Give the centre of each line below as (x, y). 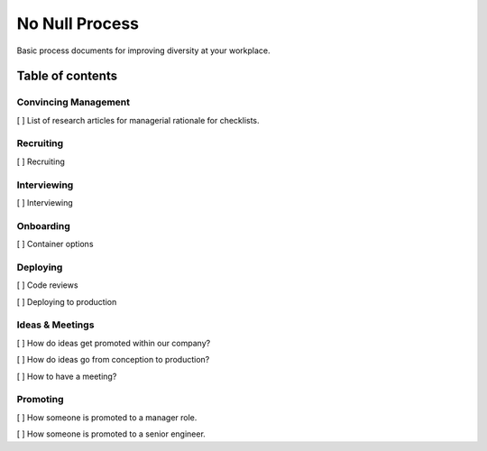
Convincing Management (74, 102)
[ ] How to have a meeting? (67, 376)
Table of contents (67, 76)
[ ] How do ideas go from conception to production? (113, 360)
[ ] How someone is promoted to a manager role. (107, 417)
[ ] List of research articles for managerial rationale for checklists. (138, 120)
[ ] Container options (55, 244)
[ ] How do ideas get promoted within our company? (114, 343)
